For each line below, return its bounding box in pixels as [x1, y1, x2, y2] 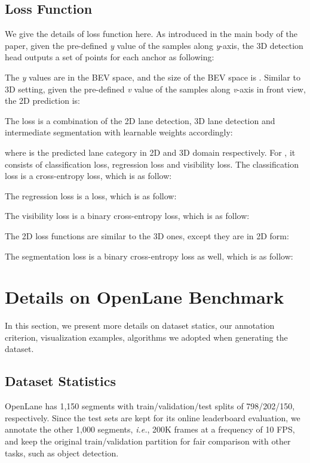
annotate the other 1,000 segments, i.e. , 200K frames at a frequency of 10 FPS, [5, 423, 295, 436]
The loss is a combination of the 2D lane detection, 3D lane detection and [5, 114, 275, 126]
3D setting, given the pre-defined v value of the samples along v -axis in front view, [5, 82, 306, 95]
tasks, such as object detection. [5, 446, 119, 459]
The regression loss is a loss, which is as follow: [5, 189, 177, 202]
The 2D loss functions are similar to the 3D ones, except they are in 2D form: [5, 229, 289, 242]
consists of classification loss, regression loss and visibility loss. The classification [5, 158, 299, 170]
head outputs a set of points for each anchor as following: [5, 51, 214, 63]
